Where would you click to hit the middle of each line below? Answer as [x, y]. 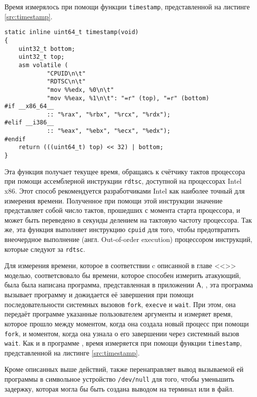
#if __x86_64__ [29, 106]
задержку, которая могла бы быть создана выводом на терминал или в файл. [119, 388]
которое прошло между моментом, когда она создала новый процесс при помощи [127, 323]
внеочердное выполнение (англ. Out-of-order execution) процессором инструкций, [128, 239]
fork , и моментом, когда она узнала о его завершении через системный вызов [122, 333]
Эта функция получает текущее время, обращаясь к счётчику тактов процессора [125, 171]
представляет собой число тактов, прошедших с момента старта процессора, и [122, 210]
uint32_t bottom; [47, 49]
